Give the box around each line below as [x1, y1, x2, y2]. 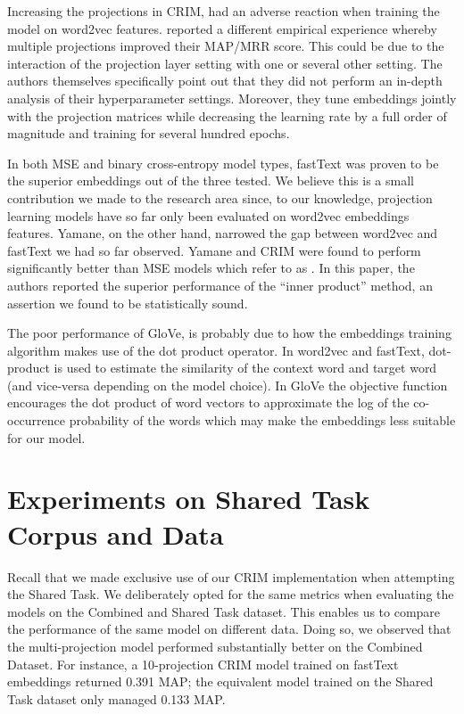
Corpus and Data [7, 515, 224, 552]
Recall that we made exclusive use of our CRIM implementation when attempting [7, 567, 455, 586]
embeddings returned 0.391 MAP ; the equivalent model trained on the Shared [7, 672, 434, 691]
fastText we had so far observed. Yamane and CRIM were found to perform [7, 241, 421, 259]
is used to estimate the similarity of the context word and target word [54, 358, 437, 377]
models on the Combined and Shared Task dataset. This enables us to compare [7, 602, 441, 620]
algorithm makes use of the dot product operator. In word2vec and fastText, [7, 341, 425, 359]
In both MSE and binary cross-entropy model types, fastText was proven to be [7, 153, 439, 172]
